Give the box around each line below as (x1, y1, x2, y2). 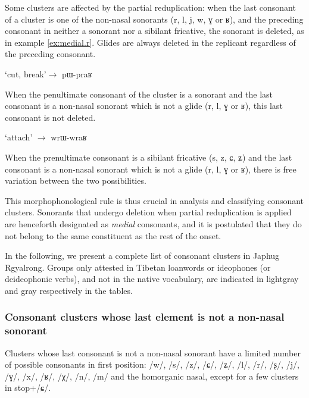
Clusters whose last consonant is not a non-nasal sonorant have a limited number (5, 346, 301, 359)
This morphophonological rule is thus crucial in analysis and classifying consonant (5, 194, 304, 206)
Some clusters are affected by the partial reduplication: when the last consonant (5, 1, 296, 13)
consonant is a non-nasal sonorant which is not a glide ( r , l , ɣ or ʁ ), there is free (5, 162, 296, 175)
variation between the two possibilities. (5, 174, 146, 187)
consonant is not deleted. (5, 111, 96, 123)
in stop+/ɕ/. (5, 381, 51, 394)
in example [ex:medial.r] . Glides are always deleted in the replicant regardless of (5, 36, 296, 48)
